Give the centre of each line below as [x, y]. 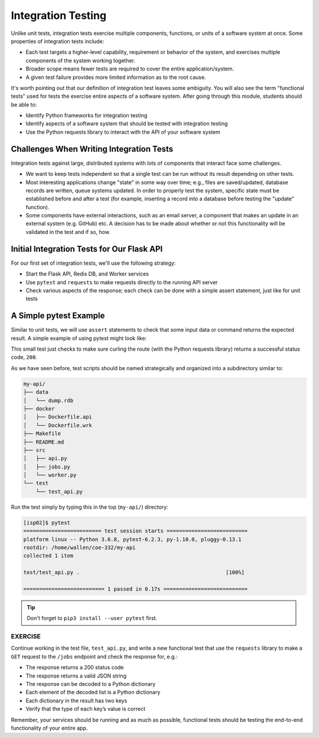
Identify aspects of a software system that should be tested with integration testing [127, 124]
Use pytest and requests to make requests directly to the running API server [122, 282]
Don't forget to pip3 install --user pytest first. [92, 618]
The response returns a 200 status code [75, 668]
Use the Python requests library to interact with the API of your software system [123, 132]
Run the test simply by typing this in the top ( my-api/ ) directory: [89, 507]
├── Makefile [42, 434]
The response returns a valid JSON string [76, 676]
